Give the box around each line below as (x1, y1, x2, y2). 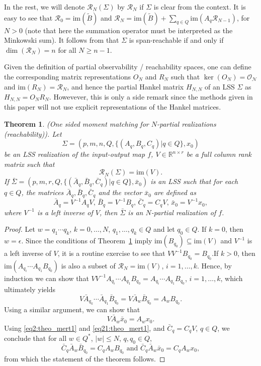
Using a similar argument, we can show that (4, 304, 140, 315)
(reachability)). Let (4, 128, 62, 139)
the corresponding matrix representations (4, 71, 131, 81)
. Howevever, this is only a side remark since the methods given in (49, 91, 253, 102)
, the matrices (21, 187, 64, 198)
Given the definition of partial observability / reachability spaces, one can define (4, 61, 251, 72)
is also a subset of (61, 260, 116, 270)
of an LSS (205, 81, 235, 91)
